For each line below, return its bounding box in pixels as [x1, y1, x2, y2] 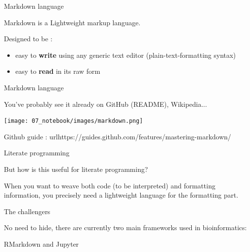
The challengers [4, 206, 50, 216]
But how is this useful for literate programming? [4, 164, 148, 174]
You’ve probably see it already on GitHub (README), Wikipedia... [4, 99, 207, 109]
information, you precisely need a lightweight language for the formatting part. [4, 190, 238, 200]
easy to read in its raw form [15, 66, 100, 76]
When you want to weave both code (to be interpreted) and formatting [4, 180, 216, 190]
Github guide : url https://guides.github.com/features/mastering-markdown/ [4, 131, 232, 141]
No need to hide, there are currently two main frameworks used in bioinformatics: [4, 222, 247, 233]
